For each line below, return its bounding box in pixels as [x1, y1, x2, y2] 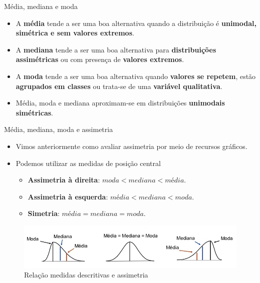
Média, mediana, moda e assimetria [4, 124, 113, 134]
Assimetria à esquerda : [28, 191, 108, 201]
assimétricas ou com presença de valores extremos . [16, 54, 184, 64]
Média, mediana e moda [4, 1, 78, 11]
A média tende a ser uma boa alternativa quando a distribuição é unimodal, [16, 17, 256, 28]
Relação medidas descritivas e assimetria [24, 269, 148, 280]
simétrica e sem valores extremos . [16, 27, 134, 38]
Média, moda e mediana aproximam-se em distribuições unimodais [16, 97, 225, 108]
